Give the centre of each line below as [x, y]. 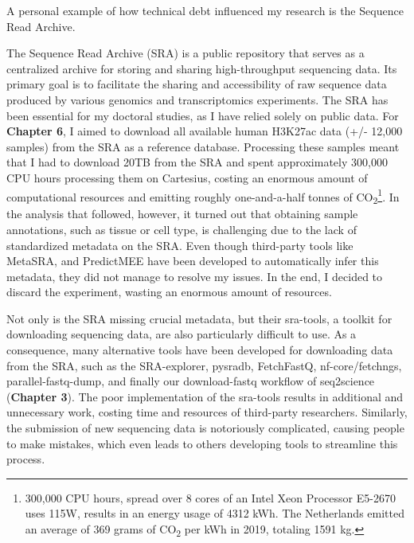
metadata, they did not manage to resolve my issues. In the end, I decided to [195, 276]
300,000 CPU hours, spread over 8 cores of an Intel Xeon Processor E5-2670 [210, 497]
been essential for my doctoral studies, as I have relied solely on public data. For [203, 115]
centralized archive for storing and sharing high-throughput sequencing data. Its [202, 68]
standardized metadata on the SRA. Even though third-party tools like [180, 245]
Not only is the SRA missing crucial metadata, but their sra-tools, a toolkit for [199, 318]
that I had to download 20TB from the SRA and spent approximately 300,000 [197, 162]
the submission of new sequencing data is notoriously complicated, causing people [205, 428]
